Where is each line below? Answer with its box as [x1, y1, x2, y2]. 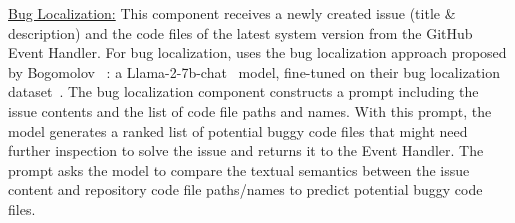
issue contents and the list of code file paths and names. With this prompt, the [8, 100, 492, 121]
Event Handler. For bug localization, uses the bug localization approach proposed [8, 42, 507, 63]
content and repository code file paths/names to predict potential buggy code [8, 179, 483, 200]
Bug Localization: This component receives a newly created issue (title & [8, 3, 456, 23]
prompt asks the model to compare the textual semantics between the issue [8, 159, 470, 180]
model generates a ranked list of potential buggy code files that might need [8, 120, 468, 141]
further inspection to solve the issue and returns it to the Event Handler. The [8, 140, 484, 161]
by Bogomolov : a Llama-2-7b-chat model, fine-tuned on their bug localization [8, 61, 500, 82]
